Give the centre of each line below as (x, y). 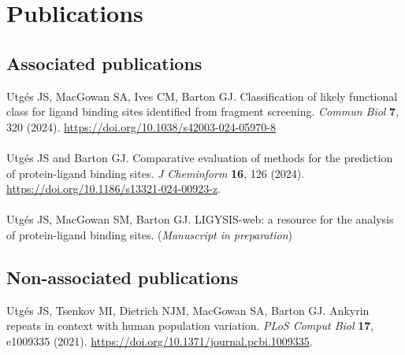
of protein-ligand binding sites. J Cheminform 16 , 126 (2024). (156, 173)
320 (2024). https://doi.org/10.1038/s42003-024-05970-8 (141, 126)
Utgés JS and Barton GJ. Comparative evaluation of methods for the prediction (200, 157)
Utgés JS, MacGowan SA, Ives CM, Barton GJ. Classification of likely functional (202, 96)
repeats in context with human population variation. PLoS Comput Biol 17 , (190, 325)
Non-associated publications (123, 277)
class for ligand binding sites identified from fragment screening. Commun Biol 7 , (203, 111)
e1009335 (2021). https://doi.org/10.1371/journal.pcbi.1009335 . (160, 340)
